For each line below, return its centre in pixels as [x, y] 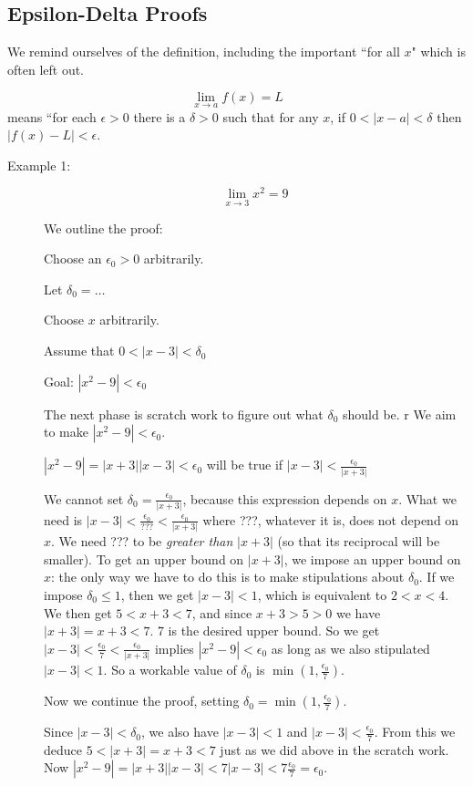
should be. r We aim [400, 414]
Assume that [79, 351]
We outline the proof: [103, 228]
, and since [222, 612]
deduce [63, 749]
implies [174, 648]
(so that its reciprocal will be [359, 541]
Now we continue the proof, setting [142, 701]
